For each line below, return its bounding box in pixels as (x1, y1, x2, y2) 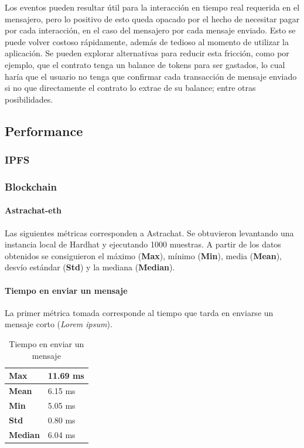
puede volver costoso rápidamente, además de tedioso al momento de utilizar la (5, 35, 289, 47)
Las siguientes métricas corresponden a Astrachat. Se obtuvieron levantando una (5, 226, 294, 239)
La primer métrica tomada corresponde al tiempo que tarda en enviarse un (5, 306, 274, 318)
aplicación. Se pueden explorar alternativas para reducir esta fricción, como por (5, 47, 289, 59)
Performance (5, 121, 83, 140)
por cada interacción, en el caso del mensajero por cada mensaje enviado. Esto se (5, 24, 296, 36)
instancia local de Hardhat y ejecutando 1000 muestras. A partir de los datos (5, 238, 281, 250)
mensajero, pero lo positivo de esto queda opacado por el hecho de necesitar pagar (5, 12, 300, 25)
